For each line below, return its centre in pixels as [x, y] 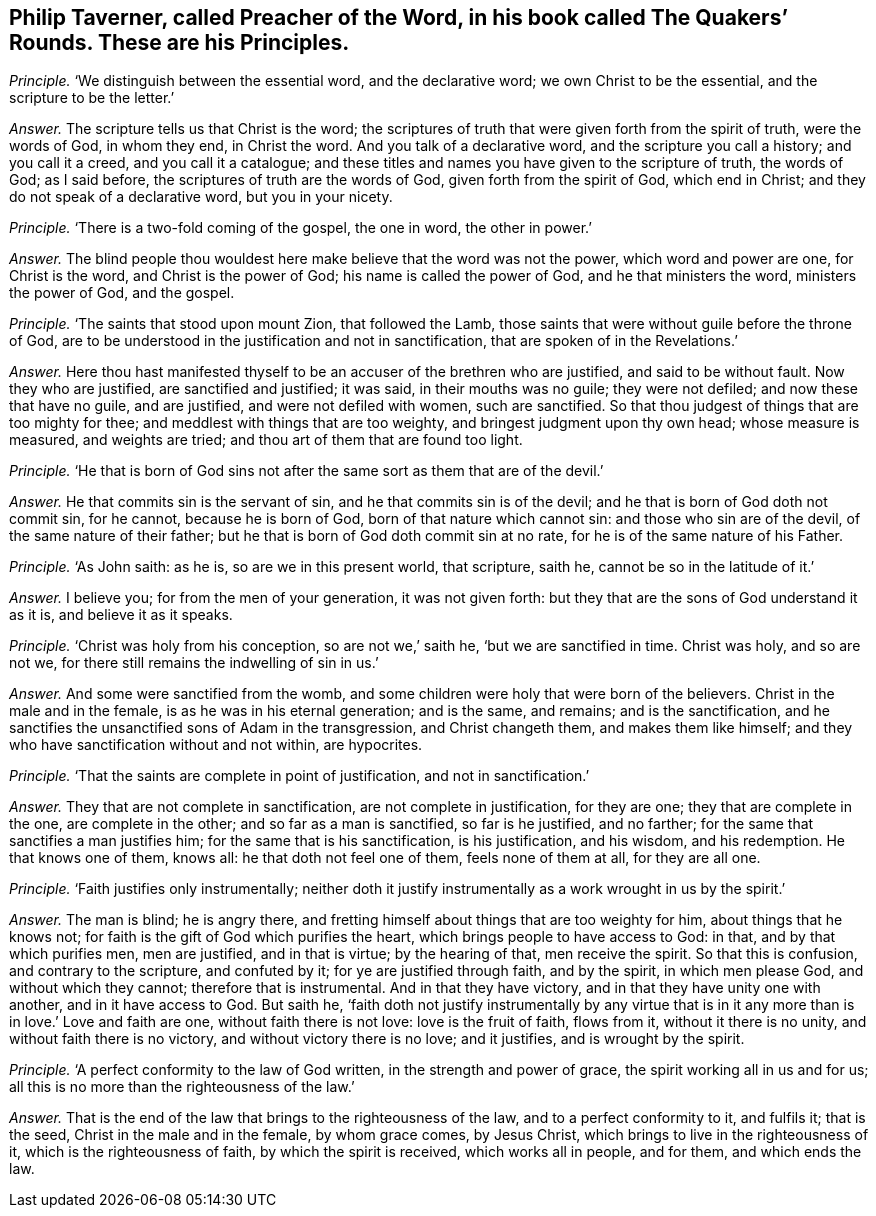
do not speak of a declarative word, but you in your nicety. [201, 197]
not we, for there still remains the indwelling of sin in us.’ [194, 663]
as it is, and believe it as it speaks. [121, 615]
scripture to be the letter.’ [92, 98]
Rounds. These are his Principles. [179, 42]
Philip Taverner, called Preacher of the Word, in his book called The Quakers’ [398, 17]
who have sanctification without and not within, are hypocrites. [216, 745]
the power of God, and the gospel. [122, 293]
